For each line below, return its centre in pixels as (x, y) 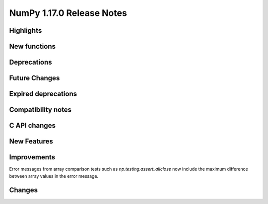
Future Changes (34, 78)
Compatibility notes (40, 110)
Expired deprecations (43, 94)
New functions (33, 46)
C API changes (32, 126)
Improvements (32, 157)
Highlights (26, 31)
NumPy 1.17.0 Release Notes (68, 13)
